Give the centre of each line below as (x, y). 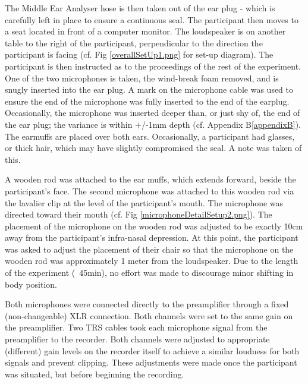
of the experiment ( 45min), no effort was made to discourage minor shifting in (149, 273)
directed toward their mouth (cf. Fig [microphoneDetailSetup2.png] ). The (139, 214)
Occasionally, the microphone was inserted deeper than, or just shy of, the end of (153, 113)
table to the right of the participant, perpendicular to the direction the (134, 43)
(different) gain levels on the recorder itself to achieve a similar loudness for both (152, 350)
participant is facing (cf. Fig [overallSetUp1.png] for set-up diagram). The (139, 54)
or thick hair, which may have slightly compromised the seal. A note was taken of (153, 148)
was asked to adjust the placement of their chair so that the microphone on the (149, 249)
